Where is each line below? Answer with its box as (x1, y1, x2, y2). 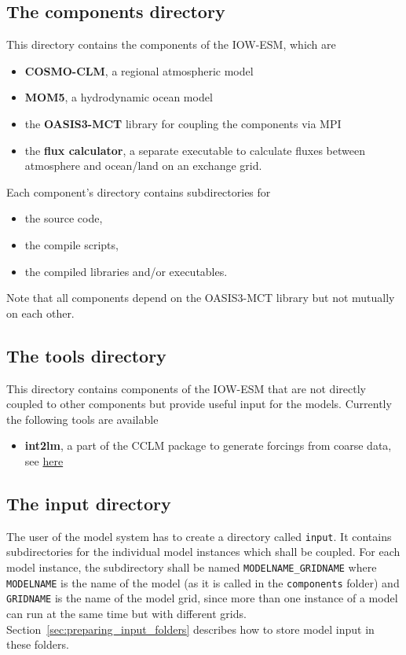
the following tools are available (6, 410, 159, 427)
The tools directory (6, 343, 166, 367)
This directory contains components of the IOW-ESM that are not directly (6, 380, 366, 396)
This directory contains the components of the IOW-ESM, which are (6, 36, 336, 53)
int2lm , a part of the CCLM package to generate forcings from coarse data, (24, 437, 392, 454)
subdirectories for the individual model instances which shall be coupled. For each (6, 543, 401, 560)
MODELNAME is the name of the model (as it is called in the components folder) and (6, 574, 400, 591)
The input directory (6, 491, 171, 515)
